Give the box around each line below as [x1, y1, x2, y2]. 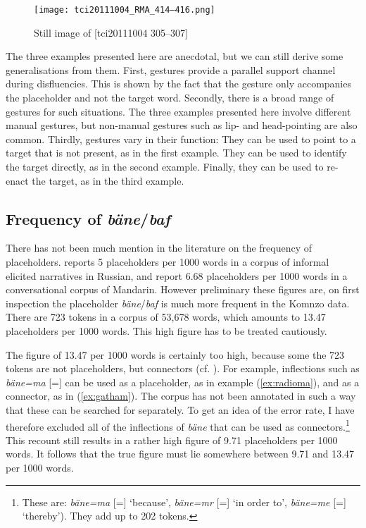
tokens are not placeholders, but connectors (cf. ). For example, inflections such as [6, 361, 360, 376]
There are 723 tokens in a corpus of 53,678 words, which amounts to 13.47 [6, 309, 326, 324]
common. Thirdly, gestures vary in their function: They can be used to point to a [6, 131, 356, 146]
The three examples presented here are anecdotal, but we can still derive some [6, 49, 343, 63]
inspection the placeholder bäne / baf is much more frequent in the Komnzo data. [6, 295, 350, 310]
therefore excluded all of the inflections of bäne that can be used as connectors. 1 [6, 417, 350, 434]
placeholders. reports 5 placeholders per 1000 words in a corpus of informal [6, 254, 329, 269]
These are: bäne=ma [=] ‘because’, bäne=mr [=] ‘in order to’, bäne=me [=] [22, 494, 346, 509]
